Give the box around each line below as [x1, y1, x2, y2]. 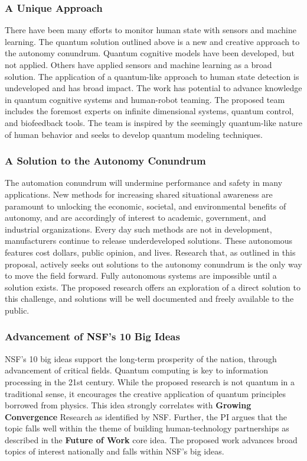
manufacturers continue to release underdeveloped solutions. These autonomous [5, 234, 293, 247]
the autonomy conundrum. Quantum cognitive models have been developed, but [5, 47, 295, 59]
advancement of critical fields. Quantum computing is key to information [5, 364, 268, 376]
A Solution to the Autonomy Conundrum [5, 153, 206, 168]
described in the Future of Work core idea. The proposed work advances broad [5, 433, 298, 446]
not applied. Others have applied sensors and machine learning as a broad [5, 59, 272, 70]
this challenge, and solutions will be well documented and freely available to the [5, 292, 294, 305]
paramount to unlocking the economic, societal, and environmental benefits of [5, 199, 286, 212]
